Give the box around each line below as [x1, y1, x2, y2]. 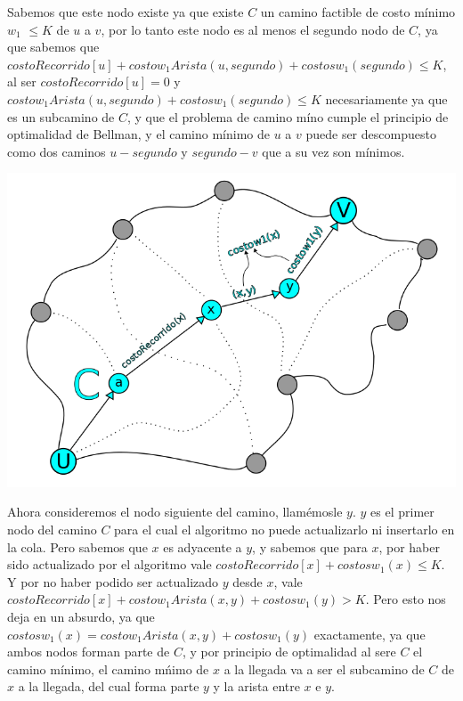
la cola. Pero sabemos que [7, 537, 148, 556]
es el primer [370, 502, 435, 521]
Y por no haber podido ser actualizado [7, 572, 219, 591]
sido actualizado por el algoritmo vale [7, 555, 212, 574]
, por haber [378, 537, 440, 556]
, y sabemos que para [252, 537, 368, 556]
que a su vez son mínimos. [262, 142, 405, 160]
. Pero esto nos [365, 590, 446, 608]
